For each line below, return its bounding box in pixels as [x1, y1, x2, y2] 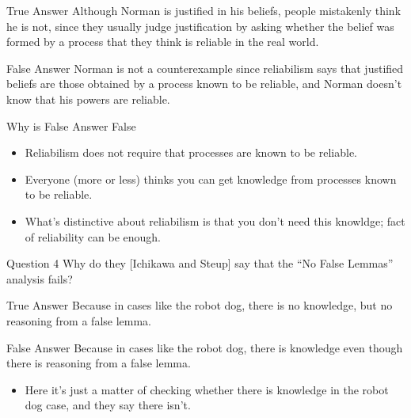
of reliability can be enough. [25, 228, 161, 245]
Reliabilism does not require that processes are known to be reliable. [25, 144, 357, 161]
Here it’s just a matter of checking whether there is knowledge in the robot [25, 381, 389, 397]
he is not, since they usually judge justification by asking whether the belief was [6, 17, 394, 34]
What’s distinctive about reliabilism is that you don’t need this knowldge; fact [25, 212, 405, 229]
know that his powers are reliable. [6, 90, 170, 107]
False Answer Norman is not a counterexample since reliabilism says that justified [6, 59, 404, 76]
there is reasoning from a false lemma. [6, 355, 191, 371]
